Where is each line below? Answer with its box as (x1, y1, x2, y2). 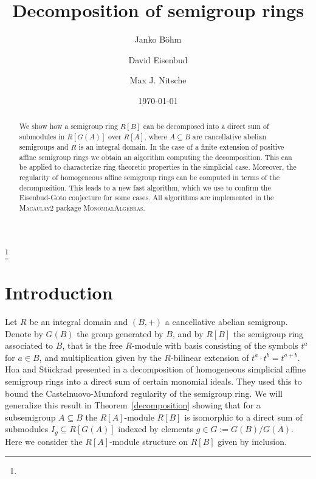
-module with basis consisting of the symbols (131, 339, 298, 352)
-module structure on (109, 435, 188, 447)
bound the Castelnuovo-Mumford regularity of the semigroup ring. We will (5, 386, 283, 399)
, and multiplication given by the (39, 351, 162, 363)
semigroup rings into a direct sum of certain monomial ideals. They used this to (5, 375, 302, 387)
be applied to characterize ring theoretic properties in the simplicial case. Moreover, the (19, 162, 297, 172)
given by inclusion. (218, 435, 287, 447)
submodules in (19, 131, 65, 141)
